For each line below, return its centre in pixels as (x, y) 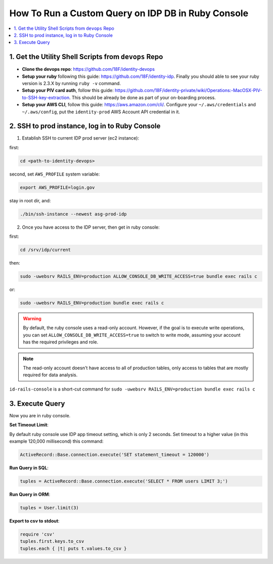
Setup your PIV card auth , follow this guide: (68, 91)
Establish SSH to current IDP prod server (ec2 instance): (80, 138)
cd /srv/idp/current (45, 250)
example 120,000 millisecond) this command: (56, 441)
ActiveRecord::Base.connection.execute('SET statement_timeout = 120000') (115, 454)
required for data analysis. (50, 375)
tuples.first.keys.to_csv (52, 541)
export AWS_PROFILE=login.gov (57, 187)
